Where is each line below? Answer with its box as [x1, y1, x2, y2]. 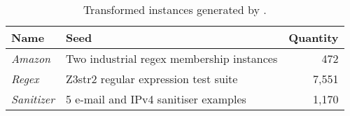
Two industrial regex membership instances [65, 50, 278, 66]
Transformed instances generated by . [83, 1, 267, 17]
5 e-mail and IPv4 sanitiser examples [65, 91, 246, 107]
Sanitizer [11, 91, 55, 107]
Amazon [11, 50, 51, 66]
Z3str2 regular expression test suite [65, 71, 238, 87]
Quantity [288, 29, 339, 45]
